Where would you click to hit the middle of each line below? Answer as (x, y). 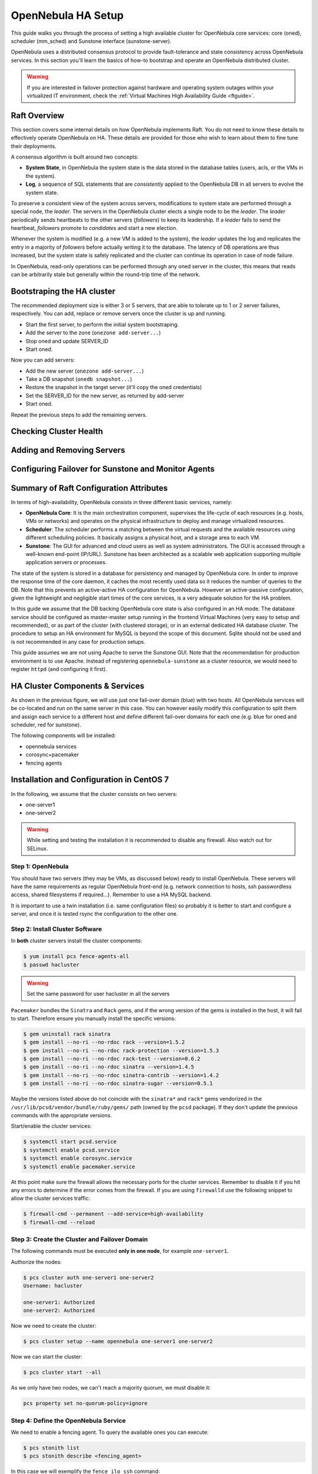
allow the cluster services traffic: (51, 1198)
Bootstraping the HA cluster (63, 291)
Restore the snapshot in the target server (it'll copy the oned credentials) (114, 387)
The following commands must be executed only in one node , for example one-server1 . (120, 1251)
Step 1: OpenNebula (40, 867)
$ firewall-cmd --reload (59, 1222)
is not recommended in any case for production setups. (78, 641)
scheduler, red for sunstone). (46, 725)
